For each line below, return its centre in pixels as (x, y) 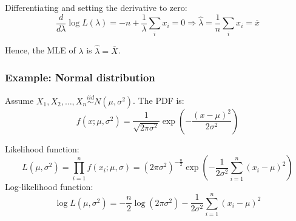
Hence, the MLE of (40, 50)
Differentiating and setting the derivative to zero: (96, 7)
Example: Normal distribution (80, 77)
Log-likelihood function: (49, 187)
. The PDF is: (159, 100)
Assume (19, 100)
